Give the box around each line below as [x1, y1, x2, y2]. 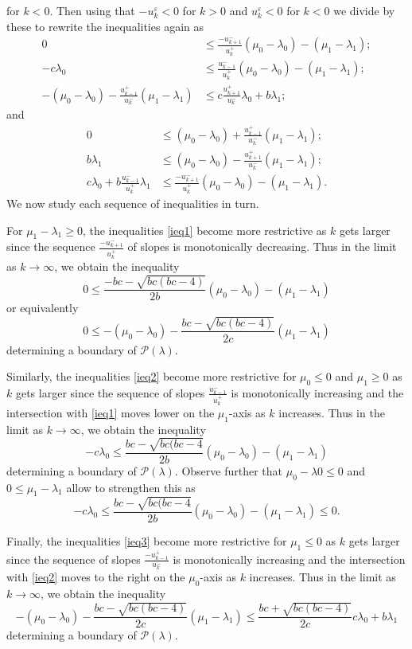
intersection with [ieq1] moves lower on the [6, 404, 215, 420]
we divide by [333, 2, 395, 18]
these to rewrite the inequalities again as [6, 18, 204, 34]
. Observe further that [174, 462, 282, 479]
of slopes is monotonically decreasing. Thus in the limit [127, 238, 397, 255]
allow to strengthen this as [66, 479, 196, 495]
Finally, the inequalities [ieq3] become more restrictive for [6, 532, 287, 549]
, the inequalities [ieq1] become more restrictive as [82, 221, 327, 238]
